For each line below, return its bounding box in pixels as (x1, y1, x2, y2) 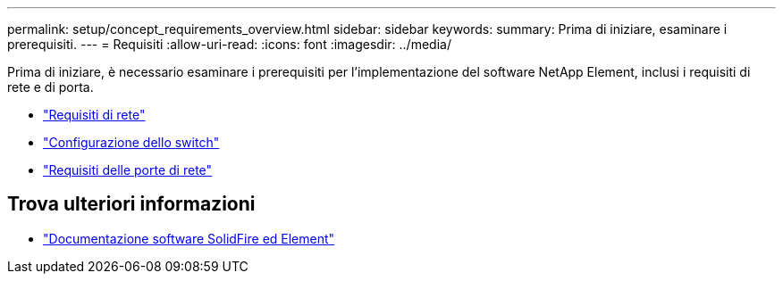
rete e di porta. (7, 79, 94, 95)
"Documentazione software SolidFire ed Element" (43, 230, 335, 246)
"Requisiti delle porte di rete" (43, 162, 213, 178)
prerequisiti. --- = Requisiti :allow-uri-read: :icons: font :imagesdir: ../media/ (7, 37, 451, 52)
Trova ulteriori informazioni (7, 193, 256, 216)
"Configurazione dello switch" (43, 135, 220, 150)
